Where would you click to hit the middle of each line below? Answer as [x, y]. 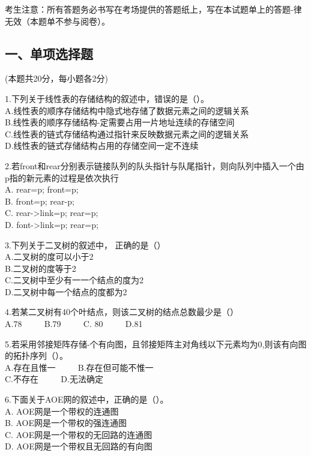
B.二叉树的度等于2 [41, 268]
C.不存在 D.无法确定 [54, 379]
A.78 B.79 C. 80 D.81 [74, 324]
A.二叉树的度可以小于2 [49, 256]
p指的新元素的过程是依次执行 [62, 177]
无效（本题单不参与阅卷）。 [57, 21]
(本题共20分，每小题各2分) [56, 78]
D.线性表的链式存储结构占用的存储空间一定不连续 [102, 145]
